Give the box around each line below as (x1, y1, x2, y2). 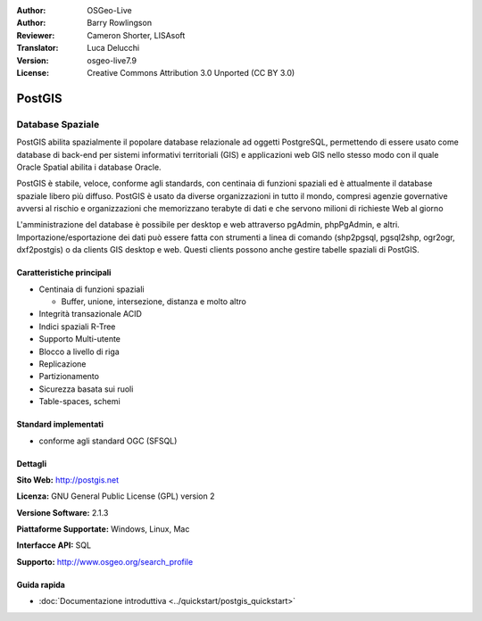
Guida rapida (16, 579, 66, 590)
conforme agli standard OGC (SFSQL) (38, 435, 178, 446)
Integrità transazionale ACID (38, 309, 143, 319)
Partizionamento (38, 371, 100, 382)
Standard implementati (16, 419, 104, 430)
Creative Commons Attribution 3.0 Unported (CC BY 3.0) (87, 67, 295, 78)
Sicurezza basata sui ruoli (38, 384, 134, 394)
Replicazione (38, 358, 87, 369)
